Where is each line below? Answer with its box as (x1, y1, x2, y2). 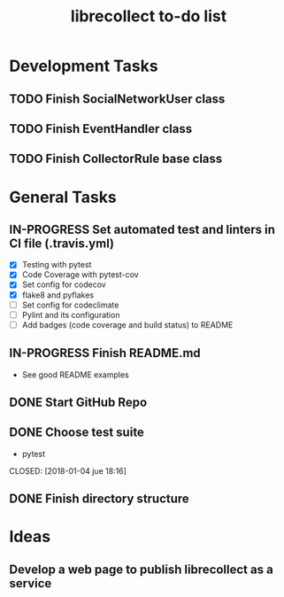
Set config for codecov (21, 279, 106, 290)
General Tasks (9, 187, 117, 207)
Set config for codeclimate (21, 299, 119, 310)
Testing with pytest (21, 260, 92, 270)
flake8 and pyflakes (21, 290, 95, 300)
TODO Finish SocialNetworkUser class (9, 91, 226, 106)
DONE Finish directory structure (9, 492, 190, 507)
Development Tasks (9, 56, 158, 76)
